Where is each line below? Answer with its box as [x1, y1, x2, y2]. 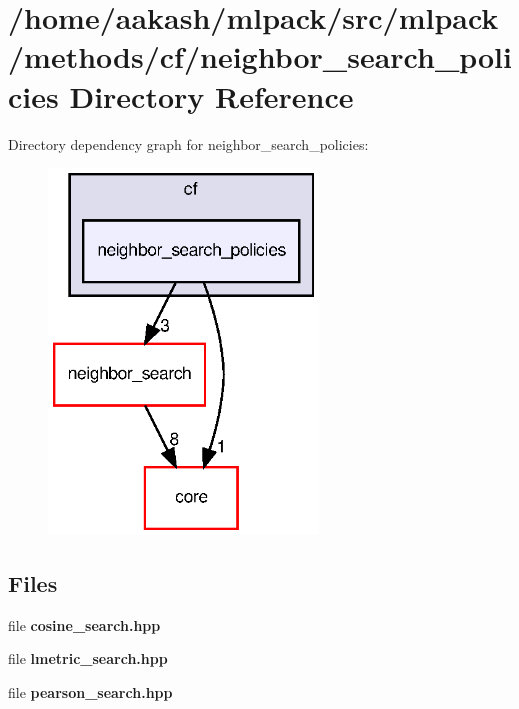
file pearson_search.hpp [8, 681, 173, 702]
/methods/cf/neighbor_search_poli [8, 36, 512, 77]
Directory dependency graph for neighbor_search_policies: [8, 133, 369, 154]
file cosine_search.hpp [8, 614, 161, 635]
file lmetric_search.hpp [8, 648, 168, 669]
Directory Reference [69, 75, 354, 116]
